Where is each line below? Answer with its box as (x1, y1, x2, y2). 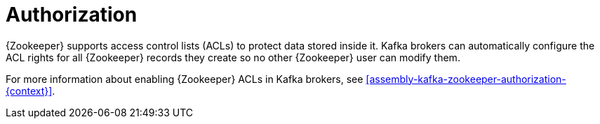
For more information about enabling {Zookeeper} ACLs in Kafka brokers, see (6, 72, 364, 85)
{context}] (6, 84, 53, 97)
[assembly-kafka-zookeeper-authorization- (366, 72, 566, 85)
